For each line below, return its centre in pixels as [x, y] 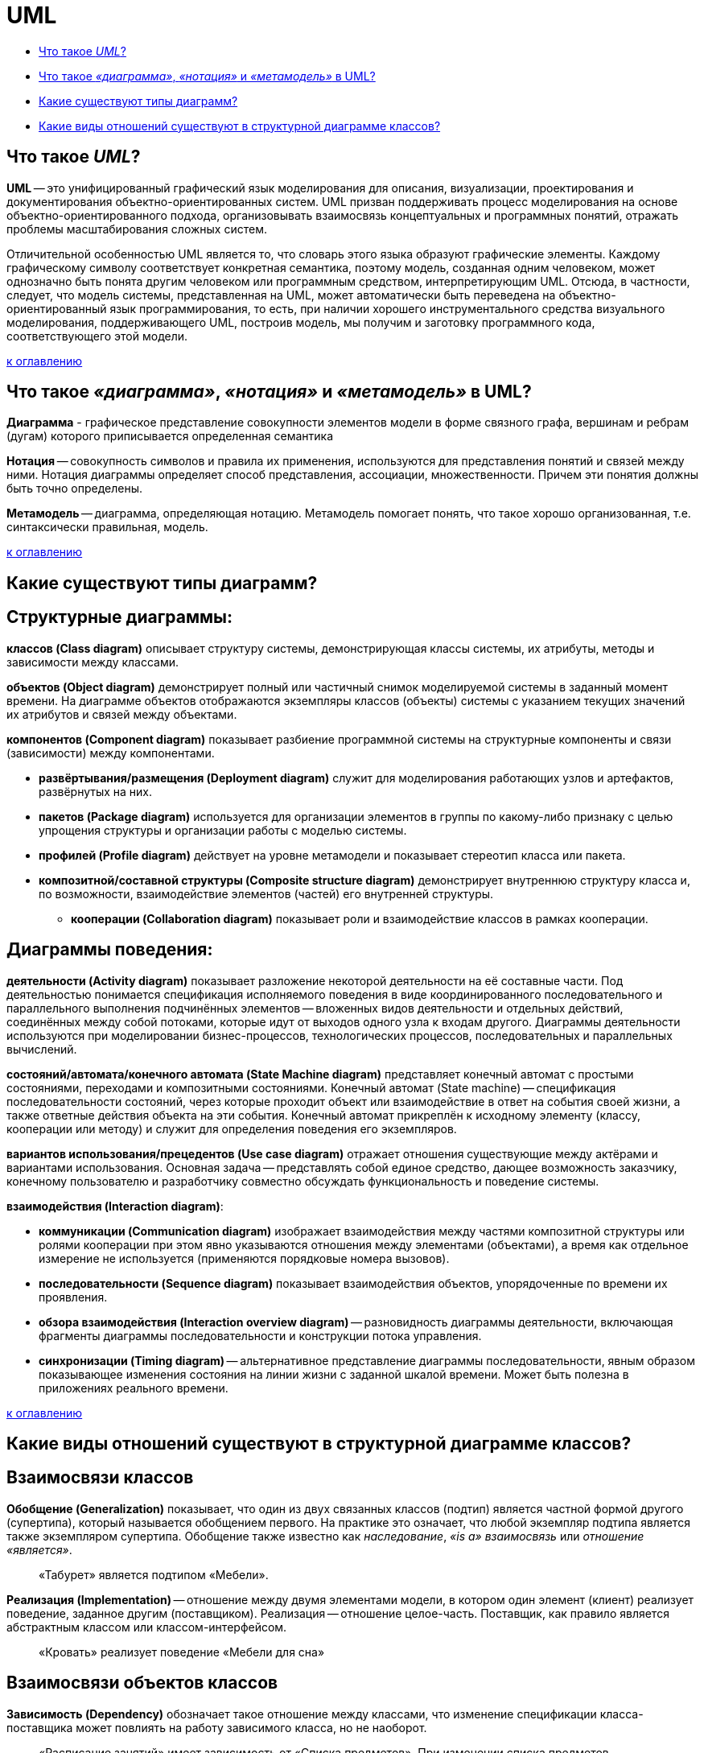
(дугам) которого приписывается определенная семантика [170, 436]
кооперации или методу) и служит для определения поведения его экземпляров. [232, 1128]
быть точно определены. [75, 489]
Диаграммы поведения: [110, 950]
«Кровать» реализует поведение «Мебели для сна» [182, 1652]
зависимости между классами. [93, 662]
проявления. [73, 1297]
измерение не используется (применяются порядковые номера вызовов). [244, 1258]
